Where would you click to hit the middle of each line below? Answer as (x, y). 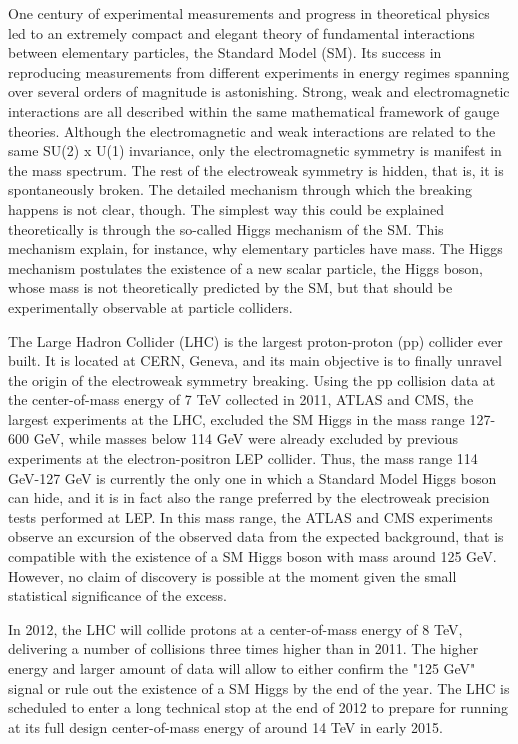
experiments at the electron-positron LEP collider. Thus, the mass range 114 (243, 458)
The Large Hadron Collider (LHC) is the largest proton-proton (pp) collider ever (255, 340)
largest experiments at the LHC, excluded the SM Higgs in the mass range (236, 418)
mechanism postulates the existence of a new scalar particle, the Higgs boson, (246, 267)
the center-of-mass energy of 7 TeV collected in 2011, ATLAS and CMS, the (241, 399)
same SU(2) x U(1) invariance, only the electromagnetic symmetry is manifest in (255, 150)
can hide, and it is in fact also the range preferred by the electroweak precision (249, 497)
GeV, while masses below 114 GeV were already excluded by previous (246, 438)
